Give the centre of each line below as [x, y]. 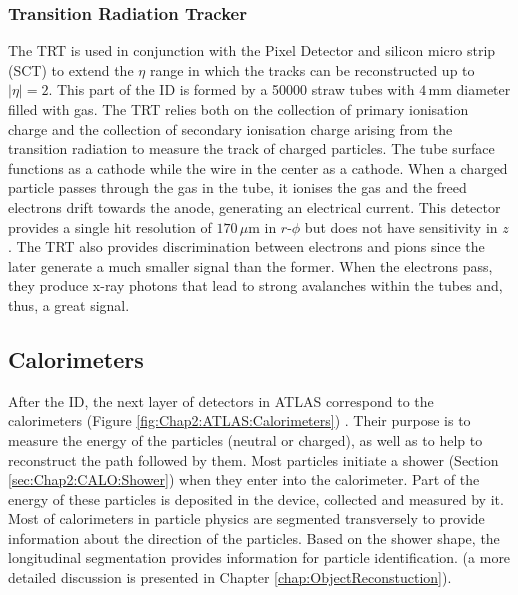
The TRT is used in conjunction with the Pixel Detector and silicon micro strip [252, 50]
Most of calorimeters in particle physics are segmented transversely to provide [246, 518]
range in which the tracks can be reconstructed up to [312, 69]
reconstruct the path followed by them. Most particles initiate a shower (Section [253, 459]
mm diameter [469, 89]
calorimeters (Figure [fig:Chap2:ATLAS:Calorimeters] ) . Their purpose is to [239, 420]
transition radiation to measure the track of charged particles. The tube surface [251, 148]
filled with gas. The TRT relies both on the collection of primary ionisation [238, 109]
